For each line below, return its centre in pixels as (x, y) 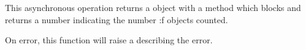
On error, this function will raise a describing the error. (109, 40)
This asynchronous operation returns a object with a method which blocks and (153, 7)
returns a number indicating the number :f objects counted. (117, 19)
